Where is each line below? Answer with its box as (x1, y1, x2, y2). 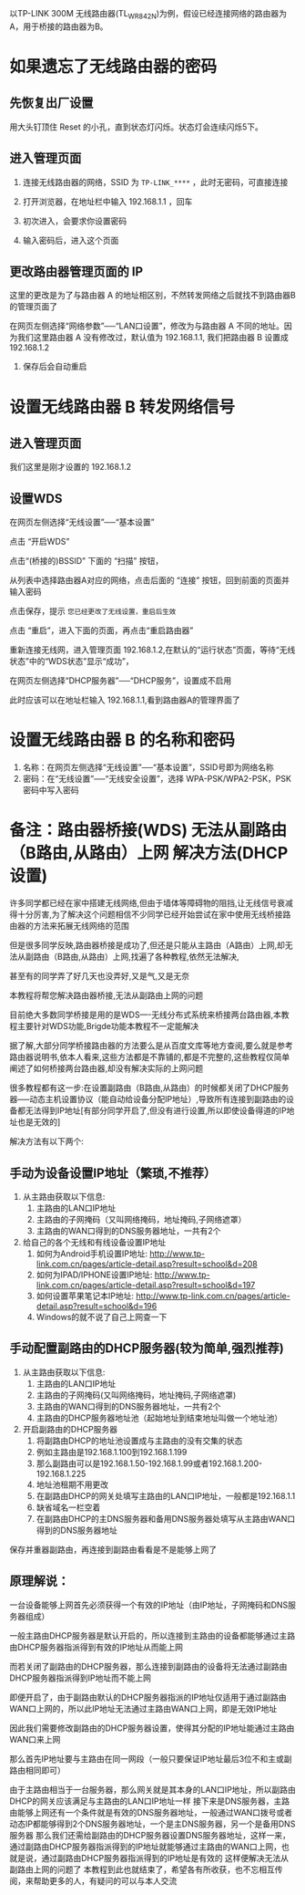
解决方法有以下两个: (9, 1136, 85, 1147)
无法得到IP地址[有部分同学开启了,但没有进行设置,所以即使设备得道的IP (25, 1105, 287, 1116)
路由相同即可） (9, 1765, 66, 1775)
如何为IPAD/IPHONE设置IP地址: (36, 1269, 153, 1280)
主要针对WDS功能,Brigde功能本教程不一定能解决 (16, 1021, 199, 1032)
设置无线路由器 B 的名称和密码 (9, 730, 235, 751)
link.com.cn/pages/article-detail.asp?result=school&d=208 (36, 1258, 258, 1269)
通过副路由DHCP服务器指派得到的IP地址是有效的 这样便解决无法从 (40, 1852, 290, 1863)
